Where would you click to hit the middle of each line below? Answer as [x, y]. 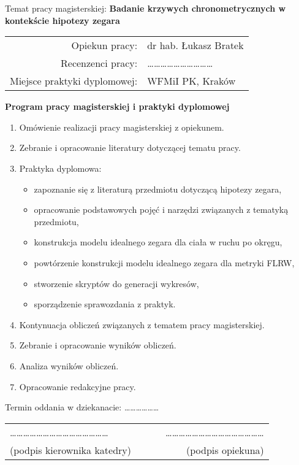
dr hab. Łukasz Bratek [195, 45]
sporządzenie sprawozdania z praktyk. [105, 304]
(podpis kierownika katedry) [71, 450]
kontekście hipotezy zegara [62, 20]
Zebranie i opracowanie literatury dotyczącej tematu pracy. [130, 148]
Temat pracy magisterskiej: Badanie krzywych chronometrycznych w [146, 8]
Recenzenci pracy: [99, 63]
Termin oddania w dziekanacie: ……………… [82, 407]
